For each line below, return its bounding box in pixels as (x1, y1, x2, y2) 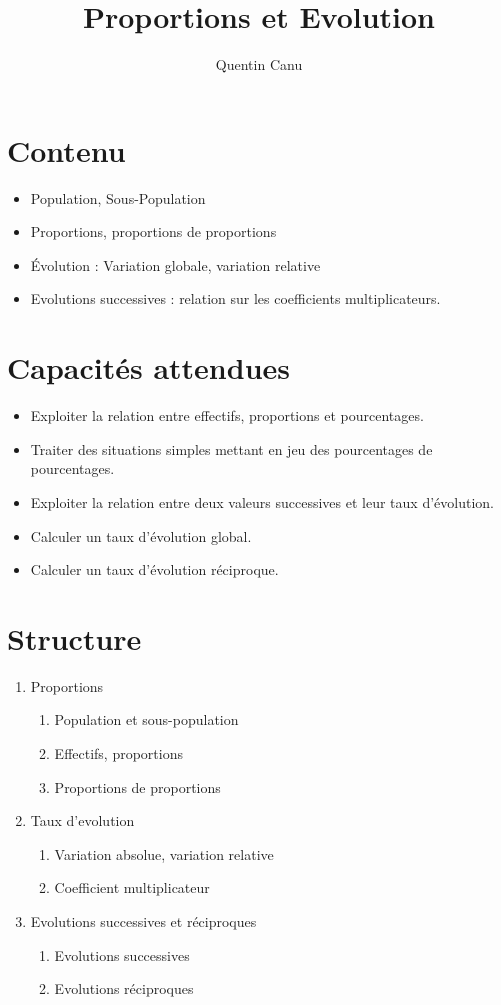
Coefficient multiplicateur (54, 877, 210, 898)
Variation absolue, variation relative (54, 843, 274, 864)
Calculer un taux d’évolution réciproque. (30, 559, 279, 580)
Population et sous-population (54, 709, 239, 730)
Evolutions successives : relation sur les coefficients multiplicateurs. (30, 288, 441, 309)
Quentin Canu (215, 54, 303, 75)
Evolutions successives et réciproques (30, 911, 257, 931)
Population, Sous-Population (30, 187, 206, 208)
